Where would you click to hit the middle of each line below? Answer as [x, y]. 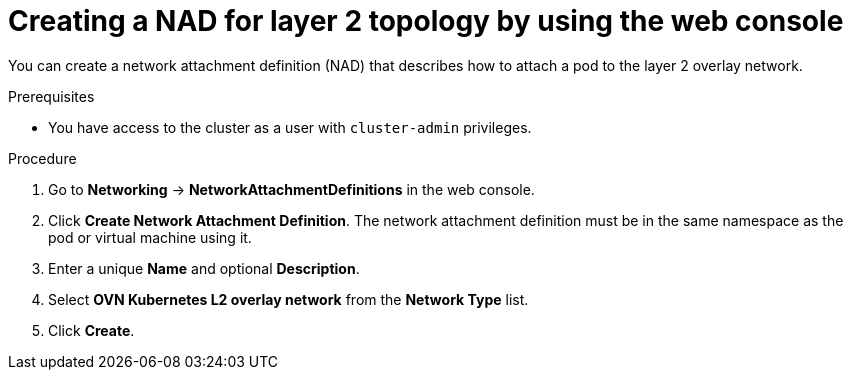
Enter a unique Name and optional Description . [204, 268]
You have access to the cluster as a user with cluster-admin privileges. [290, 127]
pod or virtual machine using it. [150, 237]
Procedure [42, 158]
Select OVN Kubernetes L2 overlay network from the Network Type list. [288, 299]
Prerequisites [51, 96]
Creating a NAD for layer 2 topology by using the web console [426, 21]
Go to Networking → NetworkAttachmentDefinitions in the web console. [291, 189]
